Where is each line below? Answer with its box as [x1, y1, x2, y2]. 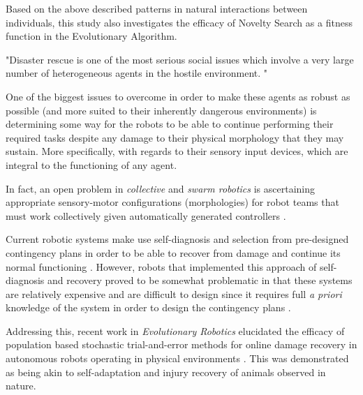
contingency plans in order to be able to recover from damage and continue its [6, 245, 341, 260]
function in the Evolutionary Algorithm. [6, 29, 177, 43]
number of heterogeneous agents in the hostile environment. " [6, 66, 268, 80]
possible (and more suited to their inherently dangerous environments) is [6, 103, 317, 117]
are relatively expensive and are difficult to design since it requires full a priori [6, 286, 342, 301]
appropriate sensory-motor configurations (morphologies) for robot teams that [6, 195, 339, 209]
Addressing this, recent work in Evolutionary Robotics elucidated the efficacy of [6, 323, 345, 338]
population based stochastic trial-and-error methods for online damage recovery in [6, 337, 357, 352]
